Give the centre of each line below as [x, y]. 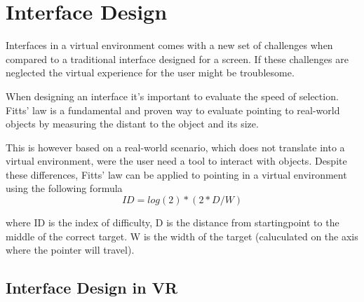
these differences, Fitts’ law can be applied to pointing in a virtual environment [176, 174]
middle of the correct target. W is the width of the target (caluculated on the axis [182, 236]
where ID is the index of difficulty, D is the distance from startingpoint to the [173, 222]
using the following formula [64, 188]
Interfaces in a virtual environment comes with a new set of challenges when [169, 45]
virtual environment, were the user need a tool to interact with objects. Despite [176, 161]
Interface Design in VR [92, 288]
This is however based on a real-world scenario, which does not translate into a [175, 147]
